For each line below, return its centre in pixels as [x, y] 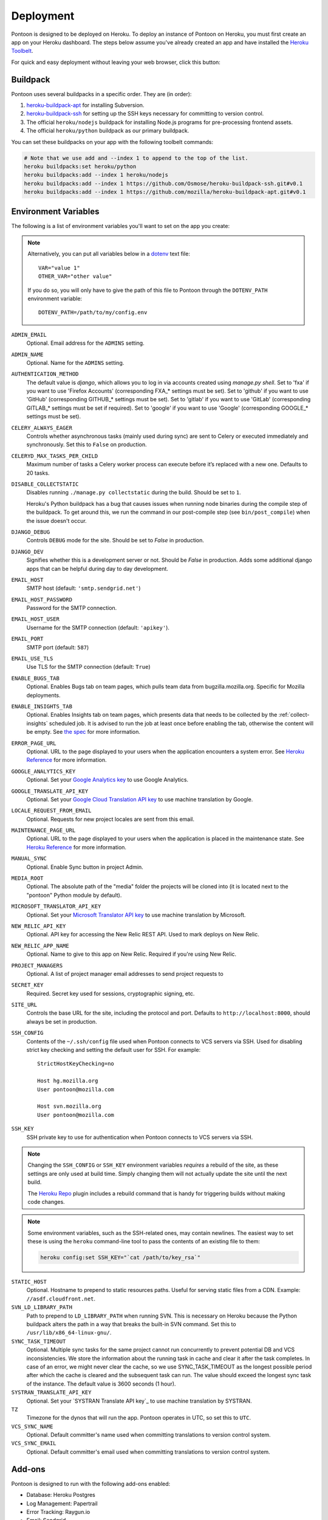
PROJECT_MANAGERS [37, 966]
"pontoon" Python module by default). [74, 895]
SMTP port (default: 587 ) [58, 647]
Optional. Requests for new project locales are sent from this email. [110, 819]
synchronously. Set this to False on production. [87, 444]
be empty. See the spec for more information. [84, 732]
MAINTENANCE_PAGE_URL [43, 831]
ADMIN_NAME [27, 354]
